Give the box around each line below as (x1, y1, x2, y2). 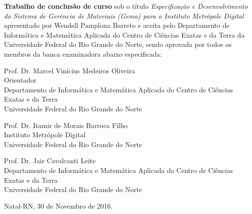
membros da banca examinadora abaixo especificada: (4, 48, 162, 59)
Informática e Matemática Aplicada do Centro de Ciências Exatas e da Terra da (4, 29, 245, 40)
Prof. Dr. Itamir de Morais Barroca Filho (4, 120, 128, 130)
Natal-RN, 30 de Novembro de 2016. (4, 200, 113, 211)
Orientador (4, 75, 37, 85)
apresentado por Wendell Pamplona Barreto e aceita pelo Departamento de (4, 20, 229, 30)
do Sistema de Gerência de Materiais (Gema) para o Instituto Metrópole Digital (4, 10, 244, 21)
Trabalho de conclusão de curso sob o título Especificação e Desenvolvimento (4, 1, 248, 11)
